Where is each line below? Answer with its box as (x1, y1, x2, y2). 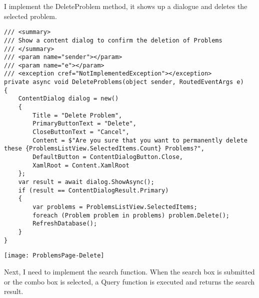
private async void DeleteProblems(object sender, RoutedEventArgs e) (4, 78, 244, 86)
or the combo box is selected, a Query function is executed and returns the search (4, 276, 255, 286)
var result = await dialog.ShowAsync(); (18, 178, 154, 185)
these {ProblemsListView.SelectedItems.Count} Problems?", (4, 145, 204, 152)
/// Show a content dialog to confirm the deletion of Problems (4, 36, 222, 44)
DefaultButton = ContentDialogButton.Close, (32, 153, 183, 161)
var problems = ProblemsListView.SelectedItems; (32, 203, 197, 210)
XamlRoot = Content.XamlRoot (32, 161, 129, 169)
